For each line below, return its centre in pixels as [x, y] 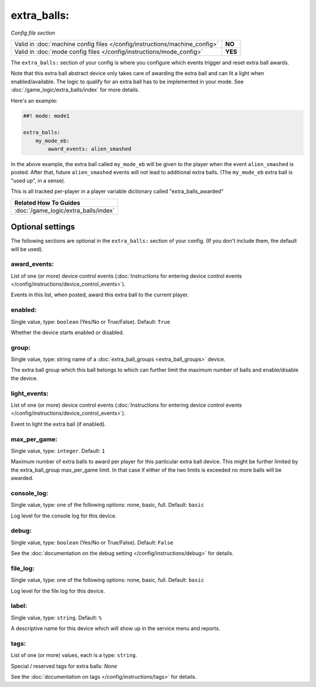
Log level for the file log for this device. [58, 591]
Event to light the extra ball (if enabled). [59, 424]
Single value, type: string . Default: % [56, 617]
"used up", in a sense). [38, 180]
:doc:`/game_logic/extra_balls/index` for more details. [75, 90]
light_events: [30, 393]
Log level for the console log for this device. [64, 516]
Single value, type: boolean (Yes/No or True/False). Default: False [92, 542]
